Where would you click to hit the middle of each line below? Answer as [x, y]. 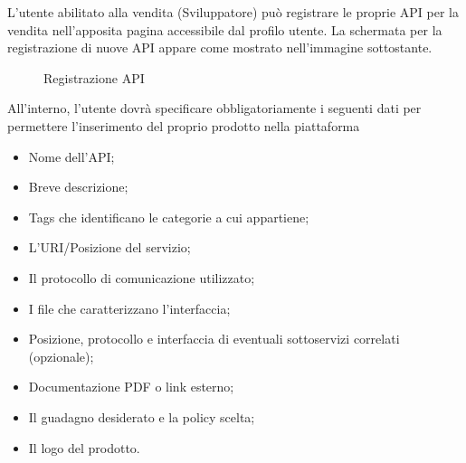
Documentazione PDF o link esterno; [131, 387]
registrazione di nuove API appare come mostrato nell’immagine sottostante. [220, 47]
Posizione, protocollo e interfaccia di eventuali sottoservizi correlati [214, 339]
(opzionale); [61, 356]
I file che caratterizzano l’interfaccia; [129, 308]
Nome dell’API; [71, 156]
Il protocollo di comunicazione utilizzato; [142, 277]
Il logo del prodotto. [84, 447]
